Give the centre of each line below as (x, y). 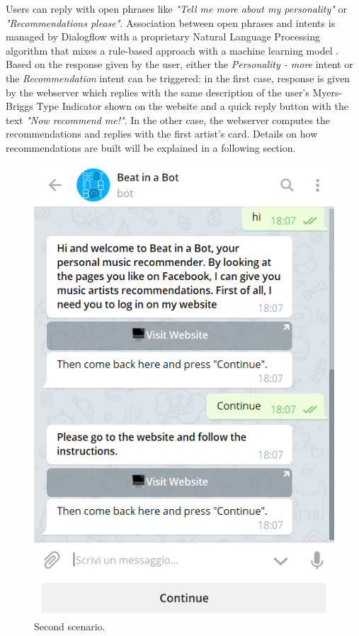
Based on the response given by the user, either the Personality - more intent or (179, 64)
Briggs (19, 106)
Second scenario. (70, 626)
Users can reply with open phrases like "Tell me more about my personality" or (177, 9)
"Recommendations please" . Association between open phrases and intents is (171, 22)
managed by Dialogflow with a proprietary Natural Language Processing (163, 37)
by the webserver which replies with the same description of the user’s (158, 92)
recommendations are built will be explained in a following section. (151, 147)
